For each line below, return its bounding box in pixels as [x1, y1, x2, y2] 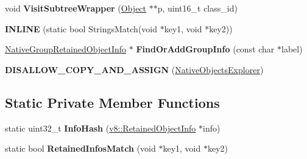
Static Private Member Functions [5, 93, 220, 111]
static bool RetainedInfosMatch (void [5, 142, 156, 155]
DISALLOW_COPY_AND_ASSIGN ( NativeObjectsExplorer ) [5, 63, 264, 76]
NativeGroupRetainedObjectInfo [5, 43, 127, 55]
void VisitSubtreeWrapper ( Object [5, 2, 147, 14]
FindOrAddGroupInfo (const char [136, 43, 275, 55]
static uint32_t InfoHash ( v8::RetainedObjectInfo [5, 121, 196, 134]
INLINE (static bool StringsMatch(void [5, 22, 158, 35]
